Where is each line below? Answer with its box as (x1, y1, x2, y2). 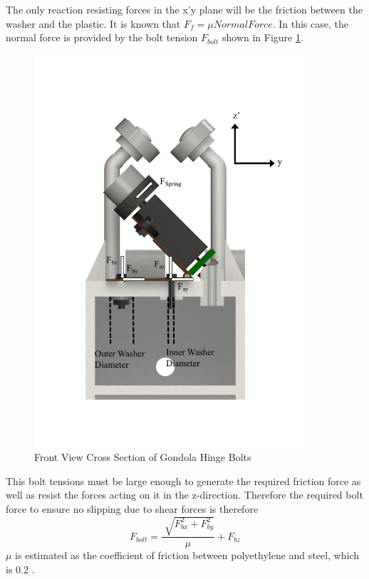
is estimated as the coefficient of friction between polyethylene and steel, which (15, 548, 360, 563)
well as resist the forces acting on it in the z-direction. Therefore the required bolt (6, 487, 363, 502)
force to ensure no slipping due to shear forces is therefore (6, 501, 259, 516)
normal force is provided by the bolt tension (6, 30, 198, 45)
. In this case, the (272, 16, 348, 31)
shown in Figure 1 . (222, 30, 303, 45)
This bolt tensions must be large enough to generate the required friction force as (6, 473, 361, 488)
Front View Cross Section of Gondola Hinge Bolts (34, 450, 251, 464)
